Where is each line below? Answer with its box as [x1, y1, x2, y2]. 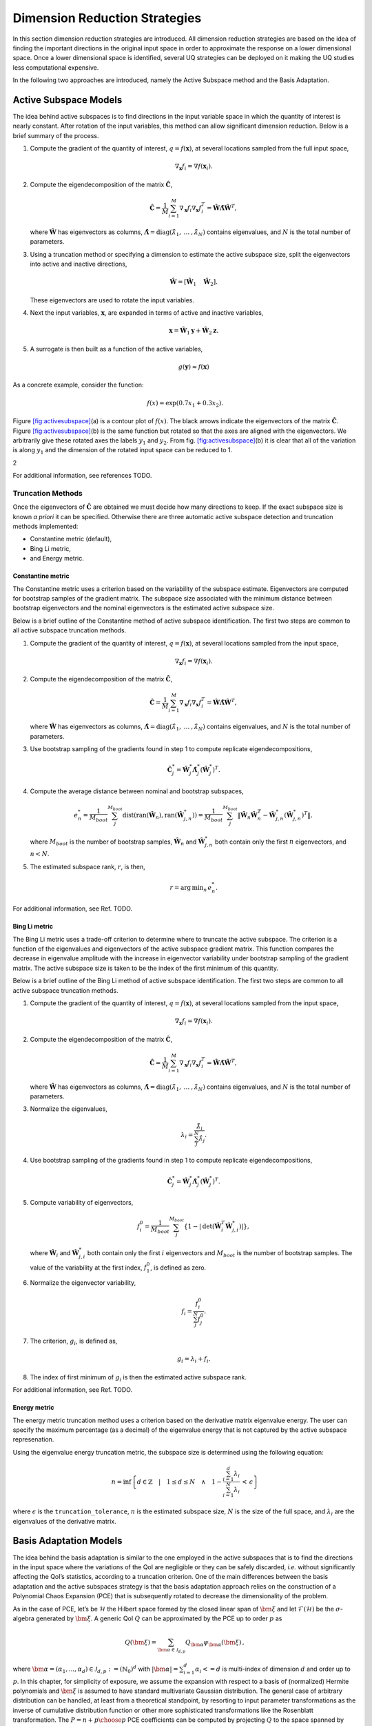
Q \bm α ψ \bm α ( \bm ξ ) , [185, 1638, 245, 1648]
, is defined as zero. [150, 1263, 207, 1272]
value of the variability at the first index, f [30, 1263, 147, 1272]
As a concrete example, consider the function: [12, 380, 144, 389]
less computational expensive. [12, 63, 99, 72]
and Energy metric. [30, 554, 84, 563]
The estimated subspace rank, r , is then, [30, 862, 146, 871]
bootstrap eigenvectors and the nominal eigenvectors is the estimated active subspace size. [12, 604, 275, 612]
